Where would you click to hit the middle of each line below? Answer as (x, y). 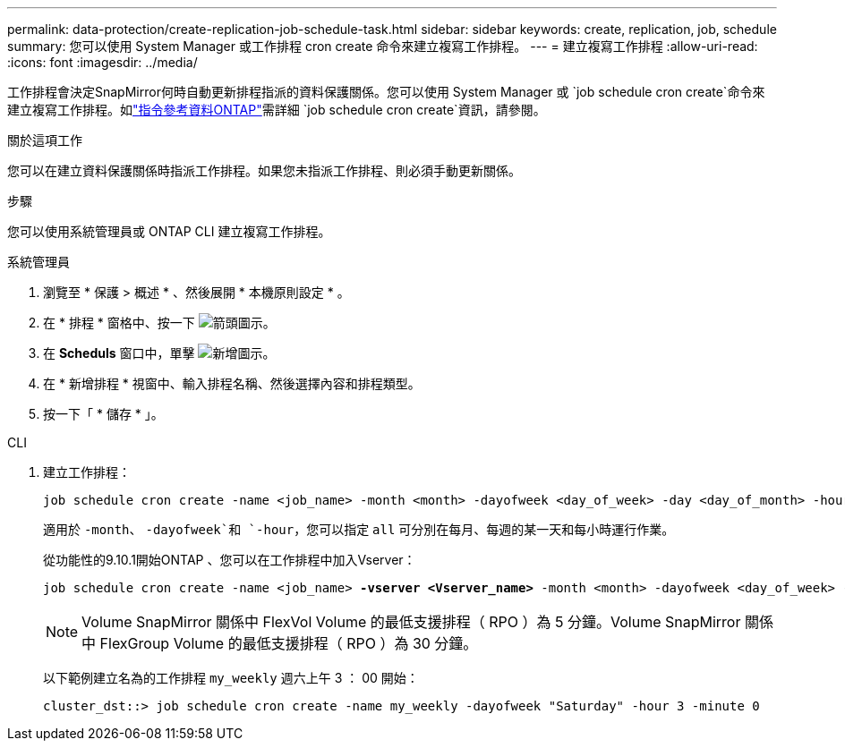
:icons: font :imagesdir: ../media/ (102, 62)
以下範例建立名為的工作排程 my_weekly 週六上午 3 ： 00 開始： (231, 678)
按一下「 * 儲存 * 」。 (103, 414)
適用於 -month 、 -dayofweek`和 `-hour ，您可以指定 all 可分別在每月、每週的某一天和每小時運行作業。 (359, 529)
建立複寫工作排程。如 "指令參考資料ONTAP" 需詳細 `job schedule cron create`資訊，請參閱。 (277, 110)
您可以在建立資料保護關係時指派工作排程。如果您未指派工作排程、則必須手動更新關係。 (264, 170)
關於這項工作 (45, 140)
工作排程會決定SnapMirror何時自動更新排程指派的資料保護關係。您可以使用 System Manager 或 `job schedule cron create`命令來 (386, 92)
